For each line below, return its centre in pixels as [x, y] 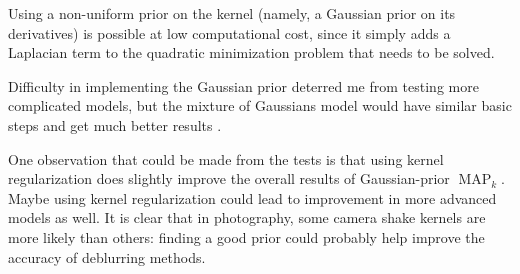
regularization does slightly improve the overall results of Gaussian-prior [229, 178]
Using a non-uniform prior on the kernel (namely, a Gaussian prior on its [232, 13]
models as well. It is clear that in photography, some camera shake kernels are [247, 217]
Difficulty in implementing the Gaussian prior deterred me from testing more [243, 85]
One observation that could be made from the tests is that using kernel [226, 158]
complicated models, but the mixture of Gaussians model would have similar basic [260, 105]
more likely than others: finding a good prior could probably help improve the [246, 236]
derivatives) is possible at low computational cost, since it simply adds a [229, 32]
